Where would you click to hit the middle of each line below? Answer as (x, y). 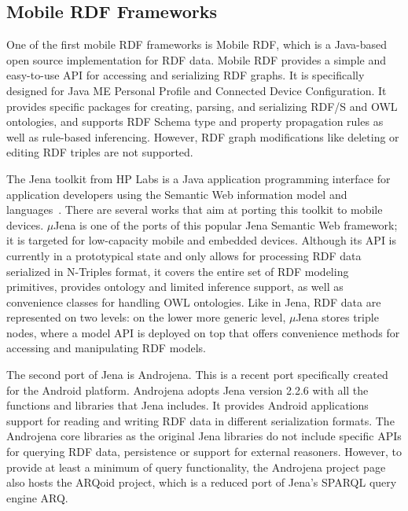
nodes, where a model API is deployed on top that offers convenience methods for (203, 332)
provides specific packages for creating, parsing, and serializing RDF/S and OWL (202, 106)
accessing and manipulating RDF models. (106, 348)
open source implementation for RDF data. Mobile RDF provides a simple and (196, 59)
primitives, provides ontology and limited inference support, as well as (175, 287)
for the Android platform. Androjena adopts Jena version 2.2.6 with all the (187, 390)
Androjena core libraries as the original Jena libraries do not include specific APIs (204, 436)
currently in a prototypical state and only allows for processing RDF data (184, 255)
